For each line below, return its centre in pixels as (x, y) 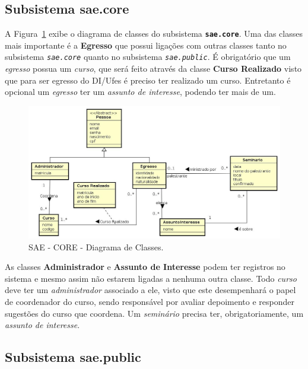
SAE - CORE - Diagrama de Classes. (96, 246)
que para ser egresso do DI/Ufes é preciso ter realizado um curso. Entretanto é (148, 80)
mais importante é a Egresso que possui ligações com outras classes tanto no (146, 45)
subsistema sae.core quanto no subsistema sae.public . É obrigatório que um (148, 57)
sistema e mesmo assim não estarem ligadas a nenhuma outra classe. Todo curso (151, 278)
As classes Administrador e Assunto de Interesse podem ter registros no (145, 267)
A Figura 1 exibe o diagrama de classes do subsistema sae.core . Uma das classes (154, 34)
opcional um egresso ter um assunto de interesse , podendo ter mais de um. (140, 92)
